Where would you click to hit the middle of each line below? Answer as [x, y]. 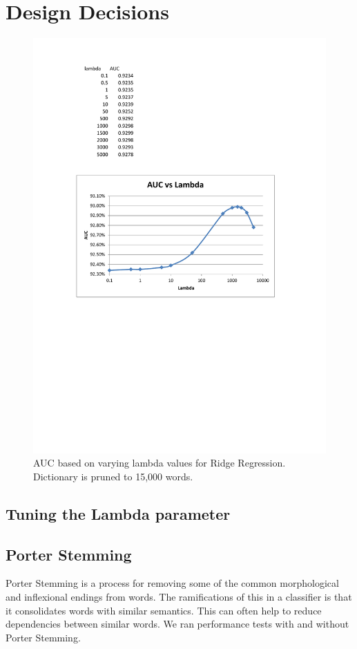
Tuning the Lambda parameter [118, 513]
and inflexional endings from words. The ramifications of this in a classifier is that [179, 596]
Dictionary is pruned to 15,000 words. [113, 476]
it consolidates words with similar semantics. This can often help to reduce [164, 610]
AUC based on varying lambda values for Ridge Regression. [160, 463]
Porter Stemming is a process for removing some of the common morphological [172, 583]
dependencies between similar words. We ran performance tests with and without [177, 624]
